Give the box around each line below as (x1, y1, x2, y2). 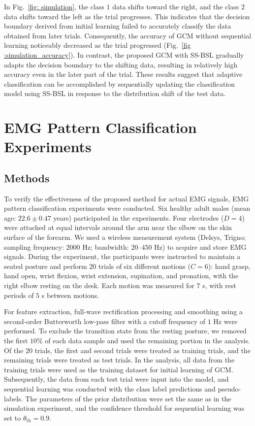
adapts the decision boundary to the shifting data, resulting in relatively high (4, 59, 238, 69)
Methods (4, 170, 50, 185)
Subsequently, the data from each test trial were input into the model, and (4, 374, 229, 384)
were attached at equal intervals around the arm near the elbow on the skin (4, 222, 232, 232)
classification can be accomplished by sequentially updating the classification (4, 78, 235, 89)
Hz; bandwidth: (82, 241, 129, 252)
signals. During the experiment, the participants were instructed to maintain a (4, 251, 241, 262)
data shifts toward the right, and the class (112, 1, 239, 11)
